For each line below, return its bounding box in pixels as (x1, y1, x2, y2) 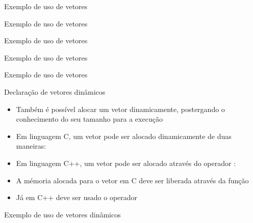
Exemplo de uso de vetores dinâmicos (4, 209, 121, 219)
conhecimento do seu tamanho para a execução (16, 114, 163, 124)
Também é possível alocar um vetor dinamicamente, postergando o (16, 103, 225, 114)
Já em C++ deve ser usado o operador (16, 192, 138, 203)
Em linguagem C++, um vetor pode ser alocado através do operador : (16, 157, 236, 168)
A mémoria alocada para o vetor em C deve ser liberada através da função (16, 175, 249, 185)
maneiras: (16, 141, 46, 151)
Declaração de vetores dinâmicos (4, 86, 106, 97)
